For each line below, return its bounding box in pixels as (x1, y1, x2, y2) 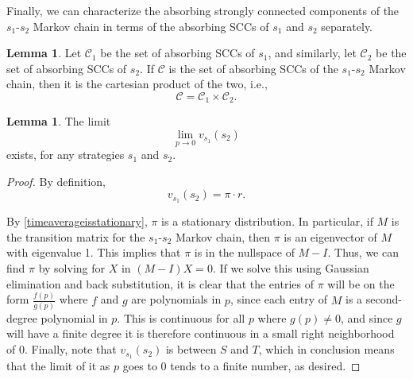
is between (165, 341, 217, 358)
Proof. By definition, (6, 172, 106, 189)
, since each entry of (230, 291, 328, 307)
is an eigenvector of (284, 228, 377, 245)
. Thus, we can (327, 244, 399, 261)
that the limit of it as (6, 357, 110, 373)
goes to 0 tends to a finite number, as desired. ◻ (122, 357, 361, 373)
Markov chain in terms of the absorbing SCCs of (33, 17, 269, 34)
